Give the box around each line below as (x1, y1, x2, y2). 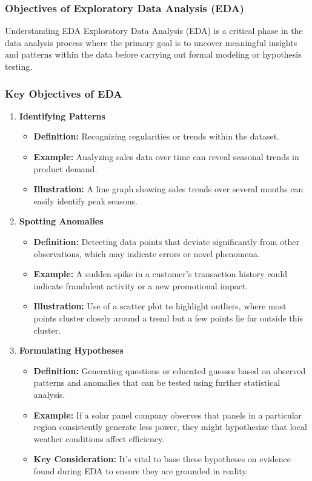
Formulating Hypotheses (19, 344, 124, 357)
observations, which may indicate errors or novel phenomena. (33, 247, 260, 260)
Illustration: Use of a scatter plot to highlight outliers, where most (33, 300, 287, 312)
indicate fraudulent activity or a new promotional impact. (33, 279, 248, 292)
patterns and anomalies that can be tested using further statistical (33, 376, 280, 389)
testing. (5, 60, 33, 72)
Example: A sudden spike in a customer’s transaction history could (33, 267, 288, 280)
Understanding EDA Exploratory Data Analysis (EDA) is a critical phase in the (5, 24, 303, 37)
